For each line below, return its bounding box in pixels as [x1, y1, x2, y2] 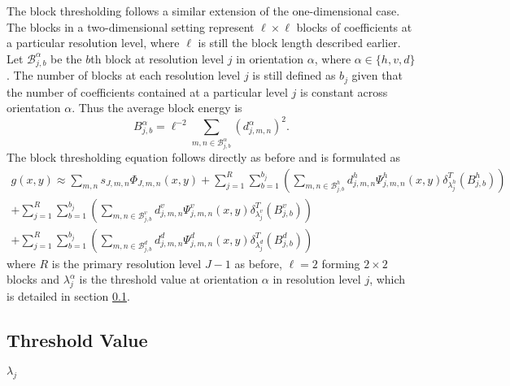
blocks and [7, 271, 60, 288]
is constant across [300, 83, 388, 100]
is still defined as [252, 67, 336, 84]
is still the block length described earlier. [198, 34, 401, 51]
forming [321, 254, 360, 271]
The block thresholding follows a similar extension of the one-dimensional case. [7, 2, 400, 19]
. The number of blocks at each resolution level [7, 67, 241, 84]
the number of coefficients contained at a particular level [7, 83, 288, 100]
